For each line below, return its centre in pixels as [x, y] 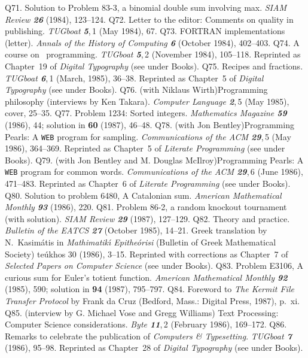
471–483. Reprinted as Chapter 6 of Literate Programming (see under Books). [148, 183]
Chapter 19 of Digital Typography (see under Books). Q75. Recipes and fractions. [154, 66]
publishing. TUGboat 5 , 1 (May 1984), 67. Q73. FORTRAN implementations [145, 31]
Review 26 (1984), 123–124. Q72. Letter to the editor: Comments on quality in [149, 19]
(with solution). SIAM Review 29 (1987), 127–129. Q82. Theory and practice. [147, 218]
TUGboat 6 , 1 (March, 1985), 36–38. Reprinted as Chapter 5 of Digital [134, 78]
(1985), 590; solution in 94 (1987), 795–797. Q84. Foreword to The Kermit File [150, 289]
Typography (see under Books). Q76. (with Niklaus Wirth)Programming [136, 89]
